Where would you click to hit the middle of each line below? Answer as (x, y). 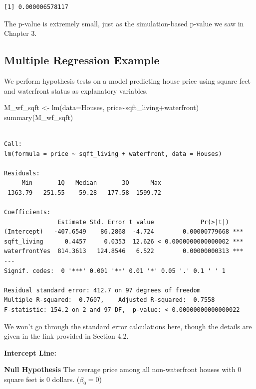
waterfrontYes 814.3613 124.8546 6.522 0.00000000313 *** (124, 251)
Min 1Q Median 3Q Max (91, 183)
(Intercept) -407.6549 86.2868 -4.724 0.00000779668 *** (124, 232)
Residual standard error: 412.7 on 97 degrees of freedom (102, 290)
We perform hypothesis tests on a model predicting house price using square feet (127, 80)
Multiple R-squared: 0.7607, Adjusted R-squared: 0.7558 (110, 300)
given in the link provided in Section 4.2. (66, 336)
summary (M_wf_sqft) (39, 117)
